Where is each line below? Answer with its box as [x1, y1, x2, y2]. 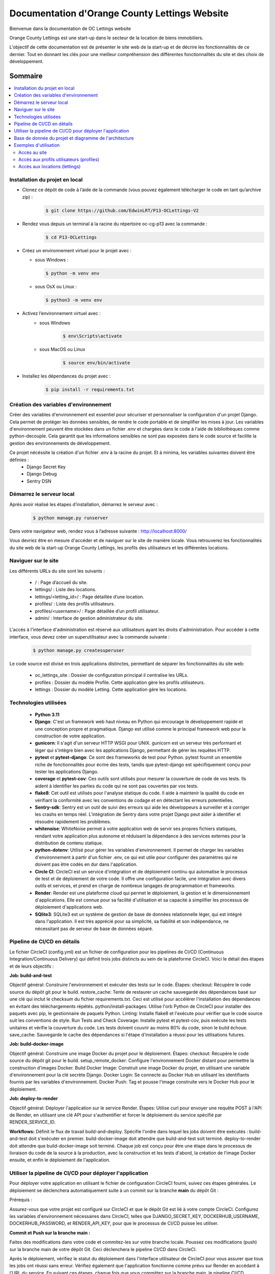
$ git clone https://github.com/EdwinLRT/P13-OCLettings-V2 [45, 207, 199, 214]
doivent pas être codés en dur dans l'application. [35, 861, 137, 867]
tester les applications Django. [35, 768, 99, 775]
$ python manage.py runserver [33, 515, 108, 521]
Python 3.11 [35, 711, 60, 718]
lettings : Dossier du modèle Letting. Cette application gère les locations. [35, 686, 187, 693]
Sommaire [9, 71, 43, 80]
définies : [9, 457, 29, 463]
